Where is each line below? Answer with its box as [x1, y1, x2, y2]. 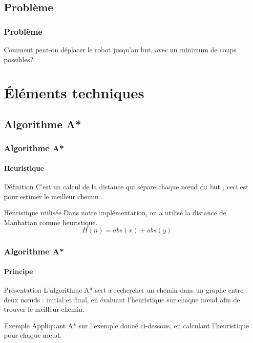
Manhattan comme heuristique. [4, 217, 98, 227]
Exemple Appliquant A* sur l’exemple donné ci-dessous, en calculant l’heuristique [4, 320, 249, 330]
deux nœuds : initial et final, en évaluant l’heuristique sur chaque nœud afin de [4, 294, 240, 304]
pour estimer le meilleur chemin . [4, 191, 103, 201]
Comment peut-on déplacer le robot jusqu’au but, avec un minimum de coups [4, 45, 236, 54]
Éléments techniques [4, 83, 145, 103]
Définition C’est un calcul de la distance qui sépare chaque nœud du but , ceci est [4, 181, 249, 191]
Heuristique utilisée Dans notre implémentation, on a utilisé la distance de [4, 207, 226, 218]
